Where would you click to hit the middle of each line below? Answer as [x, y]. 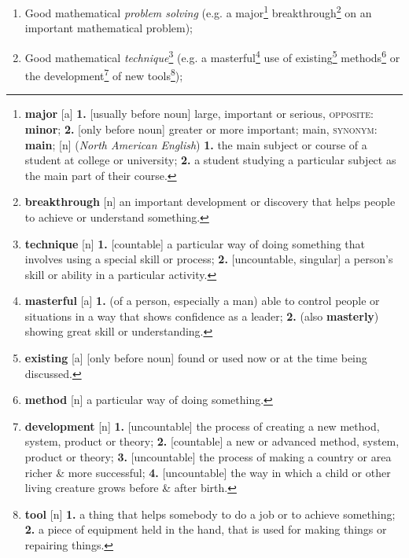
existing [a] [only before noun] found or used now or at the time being [196, 358]
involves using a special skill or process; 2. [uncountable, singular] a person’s [209, 259]
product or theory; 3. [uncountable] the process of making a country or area [208, 457]
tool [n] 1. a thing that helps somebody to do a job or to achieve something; [210, 514]
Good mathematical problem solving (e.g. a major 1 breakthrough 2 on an [198, 11]
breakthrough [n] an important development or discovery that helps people [210, 202]
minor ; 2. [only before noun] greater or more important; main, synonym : [201, 128]
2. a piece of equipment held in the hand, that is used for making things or [206, 529]
